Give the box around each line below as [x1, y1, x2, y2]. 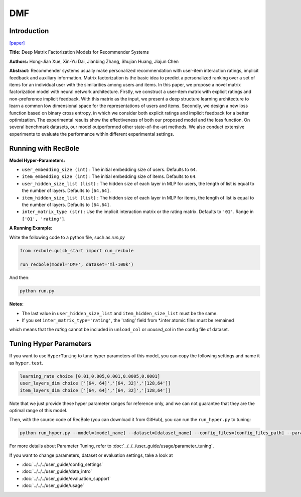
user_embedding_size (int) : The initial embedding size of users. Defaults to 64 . [22, 166, 197, 173]
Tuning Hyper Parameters [9, 340, 92, 348]
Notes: [9, 301, 24, 307]
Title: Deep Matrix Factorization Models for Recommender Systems [9, 49, 149, 55]
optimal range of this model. [9, 407, 68, 413]
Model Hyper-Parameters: [9, 157, 65, 163]
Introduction [9, 27, 49, 35]
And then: [9, 274, 30, 281]
